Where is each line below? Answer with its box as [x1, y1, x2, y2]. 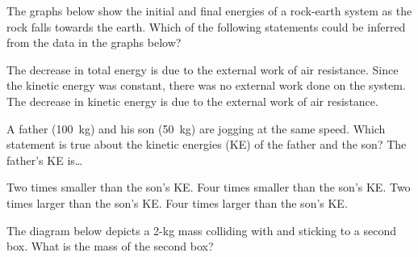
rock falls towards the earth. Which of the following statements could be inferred [6, 18, 406, 35]
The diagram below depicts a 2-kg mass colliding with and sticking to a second [6, 221, 396, 238]
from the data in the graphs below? [6, 34, 182, 51]
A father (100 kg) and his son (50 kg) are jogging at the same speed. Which [6, 120, 386, 137]
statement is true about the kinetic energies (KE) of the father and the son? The [6, 136, 407, 153]
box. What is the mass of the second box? [6, 238, 214, 255]
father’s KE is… [6, 151, 83, 168]
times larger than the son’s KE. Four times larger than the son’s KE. [6, 194, 348, 211]
